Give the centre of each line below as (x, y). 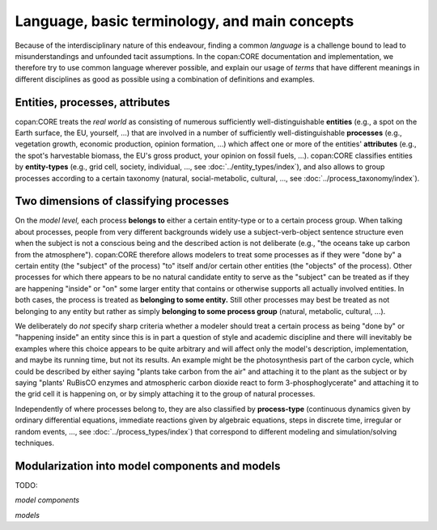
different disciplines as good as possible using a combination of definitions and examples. (165, 79)
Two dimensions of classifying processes (122, 201)
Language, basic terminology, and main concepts (185, 21)
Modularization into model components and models (148, 466)
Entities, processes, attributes (93, 102)
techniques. (34, 443)
